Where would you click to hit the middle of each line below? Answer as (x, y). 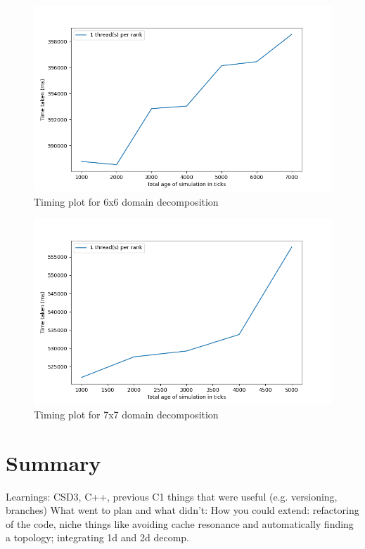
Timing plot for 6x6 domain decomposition (126, 201)
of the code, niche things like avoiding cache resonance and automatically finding (180, 523)
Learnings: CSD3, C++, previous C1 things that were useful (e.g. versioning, (172, 496)
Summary (53, 462)
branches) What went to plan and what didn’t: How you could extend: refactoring (182, 510)
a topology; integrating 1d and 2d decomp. (98, 537)
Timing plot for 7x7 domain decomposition (126, 414)
